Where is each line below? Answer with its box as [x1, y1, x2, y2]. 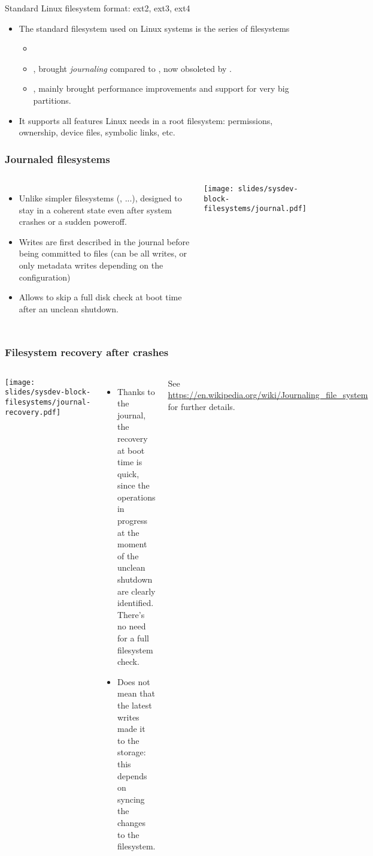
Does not [117, 675, 150, 688]
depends [117, 769, 147, 782]
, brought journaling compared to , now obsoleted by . [33, 62, 232, 74]
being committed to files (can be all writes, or [19, 247, 187, 260]
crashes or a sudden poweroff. [19, 215, 127, 228]
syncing [117, 792, 145, 805]
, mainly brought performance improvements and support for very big [33, 82, 289, 95]
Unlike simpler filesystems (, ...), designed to [19, 191, 182, 204]
